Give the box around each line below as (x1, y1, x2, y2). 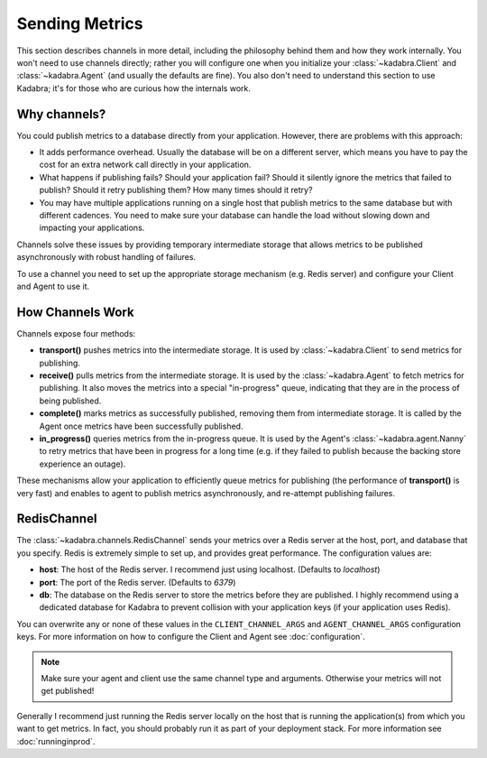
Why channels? (16, 106, 106, 122)
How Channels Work (16, 304, 134, 319)
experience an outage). (39, 458, 126, 469)
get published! (41, 686, 95, 697)
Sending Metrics (16, 14, 143, 33)
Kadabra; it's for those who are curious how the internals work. (16, 82, 252, 94)
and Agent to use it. (16, 281, 90, 291)
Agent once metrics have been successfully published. (39, 421, 243, 431)
